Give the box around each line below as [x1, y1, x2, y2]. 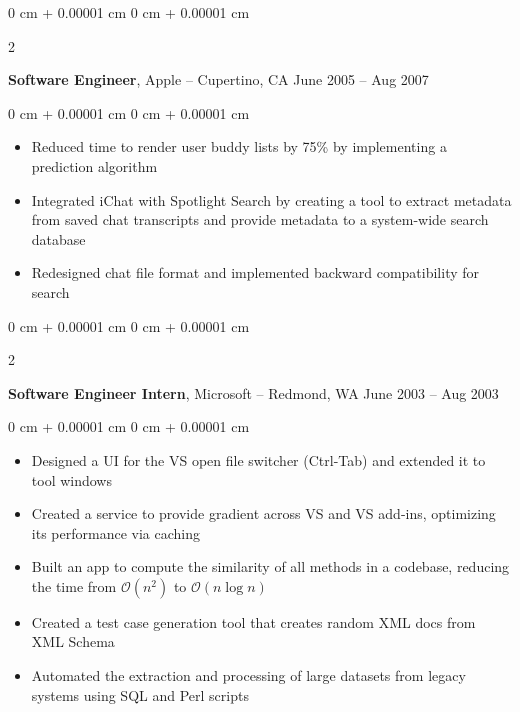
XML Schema [31, 631, 115, 652]
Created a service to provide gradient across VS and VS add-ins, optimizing [31, 503, 496, 524]
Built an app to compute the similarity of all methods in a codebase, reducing [31, 556, 510, 577]
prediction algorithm [31, 155, 158, 176]
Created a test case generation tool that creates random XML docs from [31, 611, 476, 632]
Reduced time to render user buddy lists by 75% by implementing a [31, 136, 447, 157]
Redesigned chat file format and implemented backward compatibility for [31, 262, 480, 283]
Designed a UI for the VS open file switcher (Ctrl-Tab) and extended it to [31, 449, 486, 470]
